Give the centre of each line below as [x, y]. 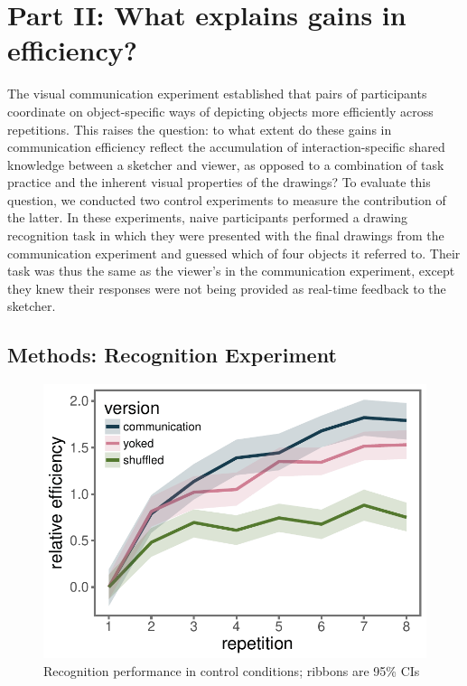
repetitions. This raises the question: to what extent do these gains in [200, 129]
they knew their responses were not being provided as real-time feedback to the [227, 288]
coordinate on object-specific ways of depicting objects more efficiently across [220, 111]
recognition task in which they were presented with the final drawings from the [226, 235]
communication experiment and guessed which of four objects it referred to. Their [234, 253]
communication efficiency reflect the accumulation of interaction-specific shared [226, 147]
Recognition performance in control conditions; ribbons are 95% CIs [232, 671]
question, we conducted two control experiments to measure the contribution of [227, 199]
